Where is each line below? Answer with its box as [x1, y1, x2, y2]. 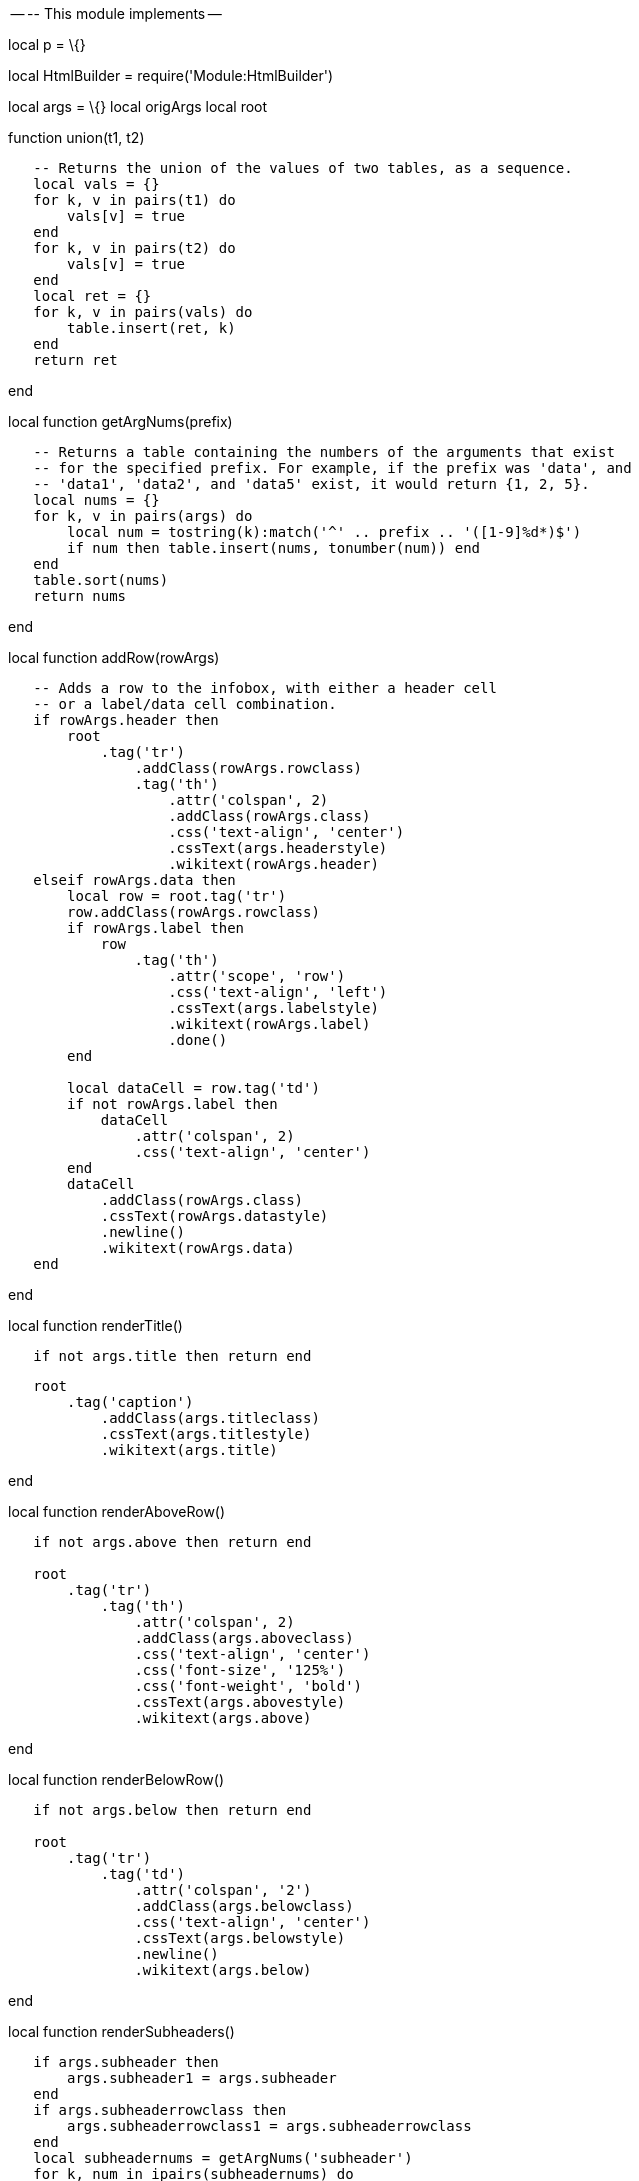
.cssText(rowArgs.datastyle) [100, 1208, 329, 1224]
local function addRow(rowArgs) [8, 649, 220, 666]
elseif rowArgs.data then [33, 872, 236, 888]
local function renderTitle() [8, 1317, 183, 1334]
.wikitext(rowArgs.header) [168, 856, 379, 872]
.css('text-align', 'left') [168, 984, 388, 1000]
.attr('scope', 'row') [168, 968, 346, 984]
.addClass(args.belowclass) [134, 1898, 354, 1914]
